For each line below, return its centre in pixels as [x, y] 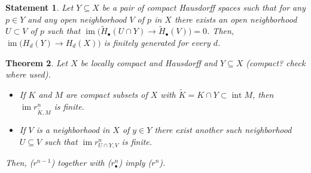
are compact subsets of [107, 94]
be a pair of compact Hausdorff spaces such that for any [204, 7]
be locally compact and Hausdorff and [149, 62]
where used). [28, 74]
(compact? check [276, 62]
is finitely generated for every [157, 42]
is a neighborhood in [73, 130]
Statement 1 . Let [39, 7]
